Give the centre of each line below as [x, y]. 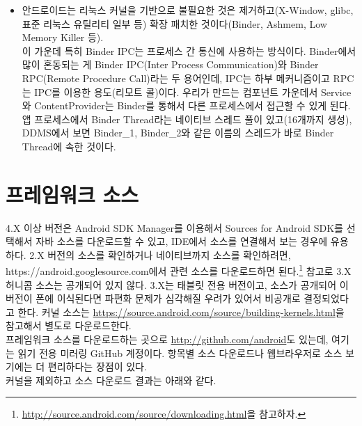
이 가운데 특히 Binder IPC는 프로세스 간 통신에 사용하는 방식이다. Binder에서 [189, 50]
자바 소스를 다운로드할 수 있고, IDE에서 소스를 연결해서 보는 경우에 [182, 241]
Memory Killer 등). [63, 37]
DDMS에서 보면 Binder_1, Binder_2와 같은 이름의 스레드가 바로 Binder [178, 133]
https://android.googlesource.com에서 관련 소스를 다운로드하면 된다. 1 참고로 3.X [179, 270]
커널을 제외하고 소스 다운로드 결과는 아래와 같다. [111, 380]
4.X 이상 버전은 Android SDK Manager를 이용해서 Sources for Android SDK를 [174, 227]
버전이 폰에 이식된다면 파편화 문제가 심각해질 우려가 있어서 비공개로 [153, 298]
